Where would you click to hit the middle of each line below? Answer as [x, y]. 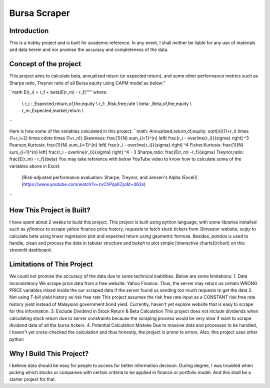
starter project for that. [32, 379]
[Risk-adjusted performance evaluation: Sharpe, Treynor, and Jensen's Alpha [101, 177]
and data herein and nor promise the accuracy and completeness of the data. [89, 49]
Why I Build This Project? [49, 353]
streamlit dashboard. [30, 250]
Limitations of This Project [51, 264]
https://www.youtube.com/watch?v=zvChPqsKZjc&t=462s [84, 184]
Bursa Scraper [39, 13]
